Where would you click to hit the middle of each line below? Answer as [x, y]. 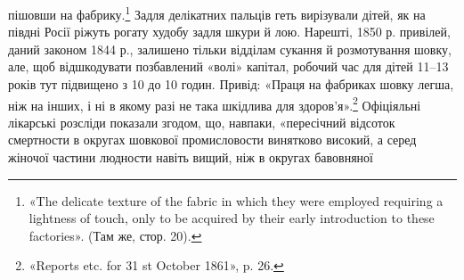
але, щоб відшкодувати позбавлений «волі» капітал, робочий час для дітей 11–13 [228, 66]
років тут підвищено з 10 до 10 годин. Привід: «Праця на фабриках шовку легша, [231, 84]
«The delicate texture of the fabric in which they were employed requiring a [236, 200]
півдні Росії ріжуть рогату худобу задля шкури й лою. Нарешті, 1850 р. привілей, [229, 32]
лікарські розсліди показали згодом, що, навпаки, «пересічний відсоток [202, 122]
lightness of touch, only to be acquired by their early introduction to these [232, 218]
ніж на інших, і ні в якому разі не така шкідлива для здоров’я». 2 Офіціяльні [215, 103]
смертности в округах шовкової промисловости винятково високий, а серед [212, 140]
